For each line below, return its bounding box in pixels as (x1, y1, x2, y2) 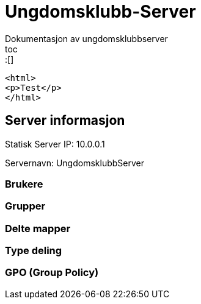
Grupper (5, 200, 46, 213)
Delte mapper (5, 222, 71, 235)
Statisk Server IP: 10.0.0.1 (5, 138, 105, 149)
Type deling (5, 244, 62, 257)
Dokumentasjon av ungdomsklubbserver (5, 33, 168, 44)
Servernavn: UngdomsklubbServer (5, 157, 144, 168)
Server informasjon (5, 113, 125, 129)
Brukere (5, 177, 43, 190)
